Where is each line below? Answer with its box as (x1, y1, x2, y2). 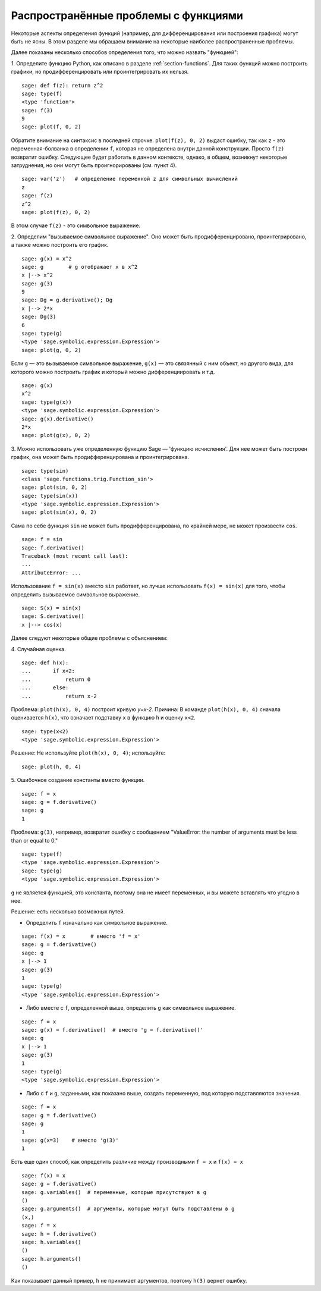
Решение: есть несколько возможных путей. (11, 908, 125, 915)
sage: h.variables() (21, 1239, 81, 1245)
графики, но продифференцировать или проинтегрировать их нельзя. (11, 68, 189, 76)
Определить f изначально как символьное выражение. (26, 919, 168, 926)
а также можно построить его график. (11, 241, 109, 249)
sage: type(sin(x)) (21, 492, 78, 499)
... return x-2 (21, 693, 97, 699)
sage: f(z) (21, 192, 53, 199)
